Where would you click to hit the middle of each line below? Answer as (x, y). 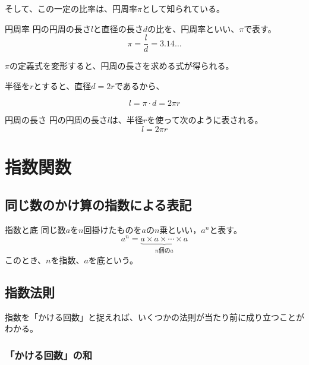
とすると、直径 (62, 85)
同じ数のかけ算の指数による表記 (98, 204)
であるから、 (139, 85)
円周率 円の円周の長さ (48, 28)
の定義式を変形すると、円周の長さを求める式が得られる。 (122, 66)
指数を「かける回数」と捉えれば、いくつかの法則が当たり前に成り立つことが (154, 317)
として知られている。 (183, 8)
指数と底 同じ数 (35, 229)
